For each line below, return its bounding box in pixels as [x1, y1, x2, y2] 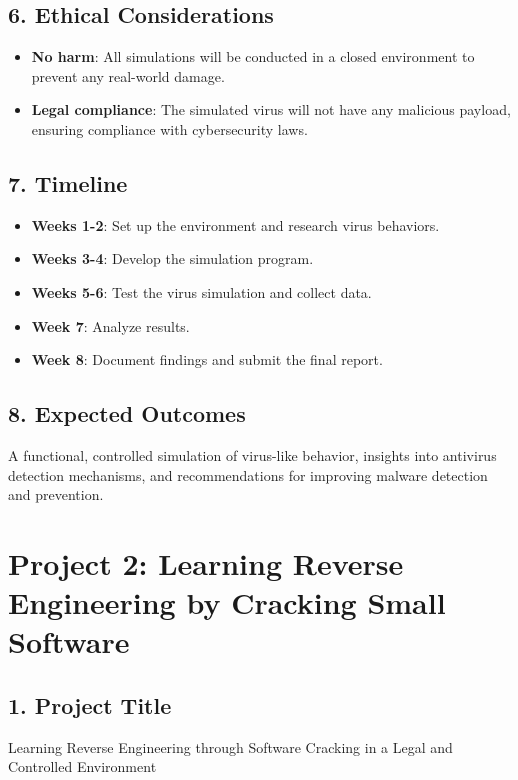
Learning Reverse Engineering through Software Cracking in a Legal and [8, 736, 453, 757]
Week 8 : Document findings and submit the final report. [31, 349, 383, 370]
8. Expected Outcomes [8, 398, 246, 429]
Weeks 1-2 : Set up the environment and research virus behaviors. [31, 214, 440, 235]
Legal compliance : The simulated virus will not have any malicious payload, [31, 99, 511, 120]
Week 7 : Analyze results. [31, 315, 190, 336]
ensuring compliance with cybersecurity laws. [31, 118, 308, 139]
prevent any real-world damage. [31, 65, 225, 86]
